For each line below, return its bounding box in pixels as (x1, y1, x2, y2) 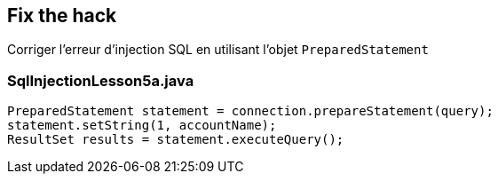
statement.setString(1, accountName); (7, 118, 277, 133)
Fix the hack (7, 4, 117, 27)
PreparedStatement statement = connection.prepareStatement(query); (7, 104, 494, 119)
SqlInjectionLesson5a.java (7, 71, 194, 90)
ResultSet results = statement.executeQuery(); (7, 132, 344, 147)
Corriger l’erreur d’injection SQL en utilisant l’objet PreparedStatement (7, 42, 429, 58)
